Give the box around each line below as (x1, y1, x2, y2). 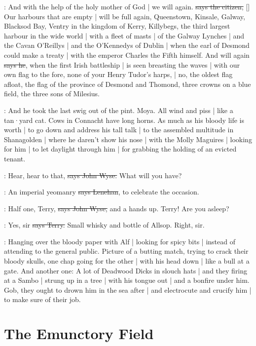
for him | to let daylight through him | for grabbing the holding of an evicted (4, 144, 237, 154)
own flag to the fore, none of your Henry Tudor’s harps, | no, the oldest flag (4, 69, 233, 79)
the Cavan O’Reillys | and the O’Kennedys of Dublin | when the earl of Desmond (4, 40, 250, 50)
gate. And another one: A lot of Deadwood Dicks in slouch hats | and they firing (4, 265, 248, 275)
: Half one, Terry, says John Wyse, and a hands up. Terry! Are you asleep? (4, 203, 229, 213)
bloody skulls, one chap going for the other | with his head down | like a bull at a (4, 256, 250, 266)
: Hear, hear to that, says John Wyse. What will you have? (4, 170, 182, 180)
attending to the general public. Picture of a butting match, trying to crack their (4, 246, 249, 256)
